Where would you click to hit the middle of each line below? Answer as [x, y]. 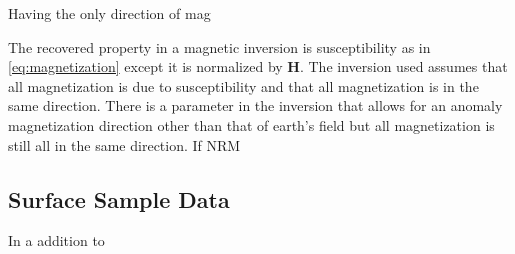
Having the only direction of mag [109, 13]
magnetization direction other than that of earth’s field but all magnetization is [251, 124]
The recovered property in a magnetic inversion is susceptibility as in [219, 46]
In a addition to [56, 240]
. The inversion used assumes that [403, 66]
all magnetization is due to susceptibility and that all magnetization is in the [243, 85]
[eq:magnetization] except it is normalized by [145, 66]
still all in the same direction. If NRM [124, 144]
